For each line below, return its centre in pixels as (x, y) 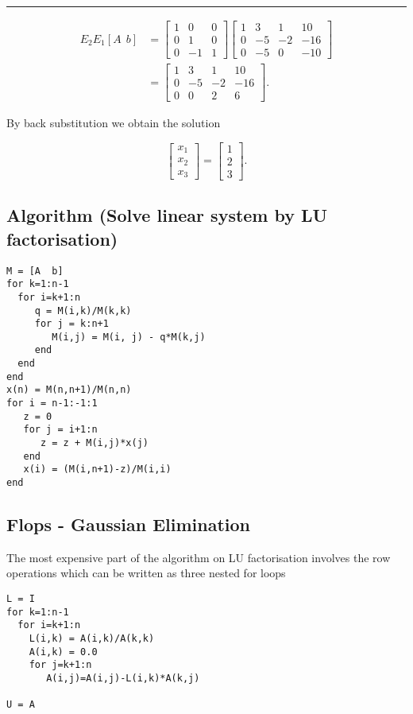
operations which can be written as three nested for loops (146, 573)
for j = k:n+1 (71, 324)
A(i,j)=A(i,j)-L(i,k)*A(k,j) (123, 679)
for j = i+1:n (60, 430)
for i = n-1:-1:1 (52, 404)
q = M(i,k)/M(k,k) (83, 310)
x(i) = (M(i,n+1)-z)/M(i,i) (97, 470)
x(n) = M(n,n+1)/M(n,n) (69, 390)
